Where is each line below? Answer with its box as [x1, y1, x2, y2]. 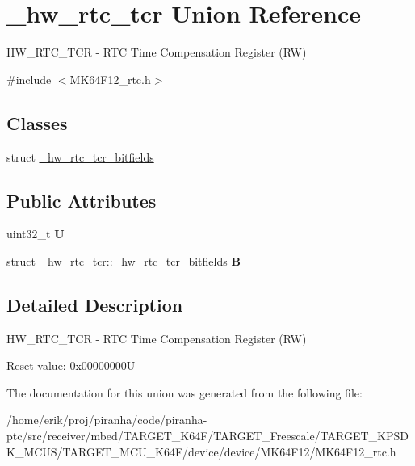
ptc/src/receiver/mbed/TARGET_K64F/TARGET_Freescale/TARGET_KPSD [6, 427, 409, 444]
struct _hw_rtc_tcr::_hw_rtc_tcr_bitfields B [6, 252, 241, 269]
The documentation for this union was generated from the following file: [6, 384, 363, 401]
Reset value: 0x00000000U [6, 357, 136, 374]
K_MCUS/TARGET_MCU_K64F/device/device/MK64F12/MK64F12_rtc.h [6, 443, 396, 460]
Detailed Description [6, 292, 183, 317]
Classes [6, 110, 68, 135]
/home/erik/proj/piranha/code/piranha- [6, 411, 207, 428]
